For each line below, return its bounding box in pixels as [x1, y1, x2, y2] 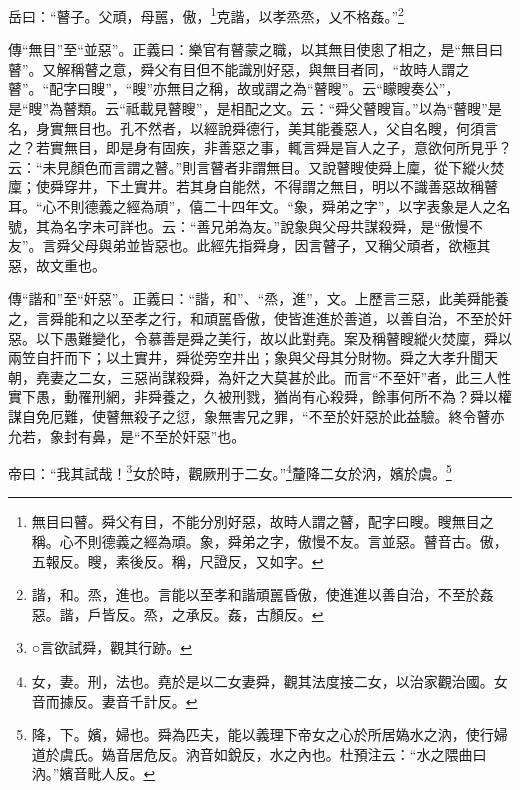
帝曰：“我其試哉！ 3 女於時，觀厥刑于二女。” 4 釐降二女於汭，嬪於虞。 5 [8, 460, 452, 483]
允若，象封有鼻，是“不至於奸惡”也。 [8, 425, 246, 446]
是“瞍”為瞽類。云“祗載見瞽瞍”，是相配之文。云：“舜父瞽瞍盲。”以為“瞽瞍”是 [8, 98, 502, 119]
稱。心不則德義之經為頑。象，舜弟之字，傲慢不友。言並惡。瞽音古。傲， [31, 530, 508, 551]
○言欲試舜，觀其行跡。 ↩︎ [31, 637, 192, 658]
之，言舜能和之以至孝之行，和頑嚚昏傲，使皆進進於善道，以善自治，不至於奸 [8, 307, 512, 328]
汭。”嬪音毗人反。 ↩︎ [31, 763, 156, 784]
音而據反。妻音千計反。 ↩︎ [31, 690, 198, 711]
